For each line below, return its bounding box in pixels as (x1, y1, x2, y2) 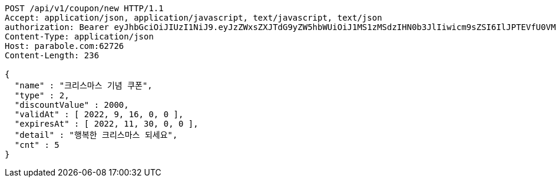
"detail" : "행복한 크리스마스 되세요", (14, 130, 178, 140)
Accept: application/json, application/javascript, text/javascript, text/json (5, 13, 382, 22)
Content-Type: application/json (5, 32, 154, 41)
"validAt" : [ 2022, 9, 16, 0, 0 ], (14, 110, 184, 119)
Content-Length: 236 (5, 51, 100, 60)
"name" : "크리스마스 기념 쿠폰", (14, 81, 153, 90)
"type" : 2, (14, 91, 69, 100)
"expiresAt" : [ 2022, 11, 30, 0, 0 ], (14, 119, 198, 128)
